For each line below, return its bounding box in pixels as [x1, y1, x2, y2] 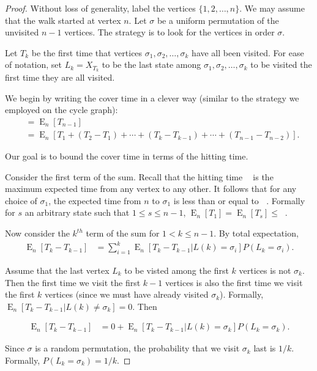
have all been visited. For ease [192, 46, 304, 59]
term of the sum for [86, 227, 160, 240]
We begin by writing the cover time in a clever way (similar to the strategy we [5, 91, 299, 104]
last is [253, 342, 276, 354]
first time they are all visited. [5, 71, 115, 84]
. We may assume [239, 2, 305, 14]
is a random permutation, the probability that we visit [35, 342, 240, 354]
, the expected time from [48, 194, 141, 207]
